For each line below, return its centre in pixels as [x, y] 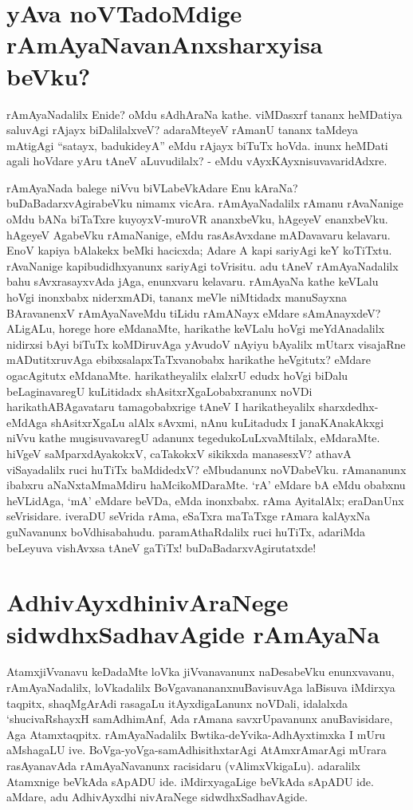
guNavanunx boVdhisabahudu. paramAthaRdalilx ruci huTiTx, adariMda [186, 531]
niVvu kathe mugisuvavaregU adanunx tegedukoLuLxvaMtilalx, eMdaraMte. [193, 438]
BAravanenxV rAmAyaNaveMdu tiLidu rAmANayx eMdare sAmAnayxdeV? [194, 312]
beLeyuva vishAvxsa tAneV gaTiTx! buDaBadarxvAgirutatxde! [161, 547]
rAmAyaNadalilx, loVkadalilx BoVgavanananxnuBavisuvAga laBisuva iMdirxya [201, 688]
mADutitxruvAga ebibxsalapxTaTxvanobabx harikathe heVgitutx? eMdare [189, 360]
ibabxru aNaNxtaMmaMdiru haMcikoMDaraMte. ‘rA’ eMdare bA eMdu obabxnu [206, 485]
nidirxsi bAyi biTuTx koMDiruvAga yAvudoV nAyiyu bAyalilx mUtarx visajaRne [206, 344]
